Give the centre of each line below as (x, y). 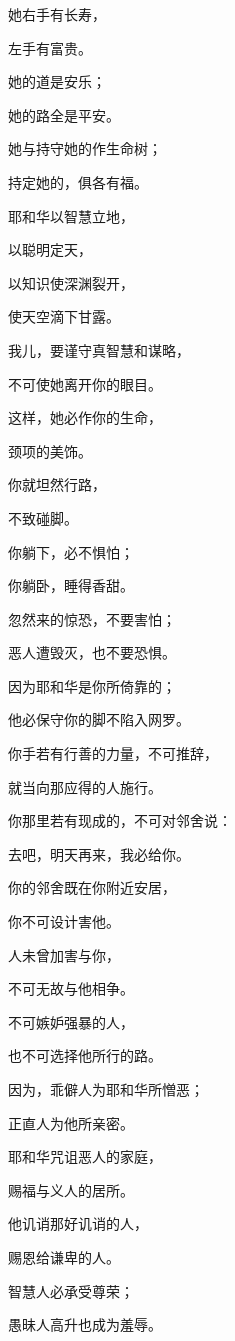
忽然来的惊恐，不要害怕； (92, 618)
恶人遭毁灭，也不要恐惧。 (92, 652)
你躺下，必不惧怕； (71, 551)
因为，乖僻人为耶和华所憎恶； (106, 1089)
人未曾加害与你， (64, 954)
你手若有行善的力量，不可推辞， (113, 753)
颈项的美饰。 (50, 450)
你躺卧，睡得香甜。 (71, 585)
